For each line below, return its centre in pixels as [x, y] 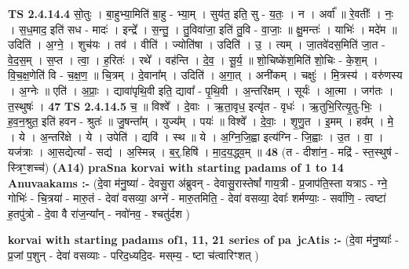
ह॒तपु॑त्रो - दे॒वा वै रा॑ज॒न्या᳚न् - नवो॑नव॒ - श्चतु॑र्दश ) [99, 213]
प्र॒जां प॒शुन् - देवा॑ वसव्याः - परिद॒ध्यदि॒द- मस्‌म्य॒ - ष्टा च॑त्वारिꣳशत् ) [133, 254]
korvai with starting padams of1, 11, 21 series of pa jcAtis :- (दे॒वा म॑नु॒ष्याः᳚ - [203, 240]
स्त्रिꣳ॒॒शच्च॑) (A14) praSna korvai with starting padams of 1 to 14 [176, 167]
